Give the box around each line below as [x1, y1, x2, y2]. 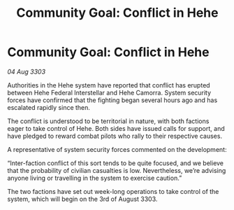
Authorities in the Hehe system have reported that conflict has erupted [7, 80, 211, 89]
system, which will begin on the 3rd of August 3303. [7, 195, 158, 203]
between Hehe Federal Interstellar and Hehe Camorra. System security [7, 88, 212, 97]
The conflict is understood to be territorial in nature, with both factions [7, 117, 210, 125]
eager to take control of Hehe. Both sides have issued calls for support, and [7, 124, 225, 132]
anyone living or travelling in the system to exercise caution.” [7, 174, 182, 182]
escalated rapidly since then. [7, 103, 91, 111]
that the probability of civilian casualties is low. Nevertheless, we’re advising [7, 166, 226, 174]
